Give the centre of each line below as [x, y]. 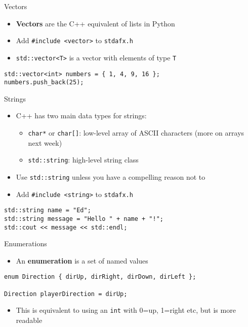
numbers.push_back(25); [44, 83]
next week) [45, 142]
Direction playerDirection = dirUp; [66, 294]
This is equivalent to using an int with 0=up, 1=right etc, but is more [126, 310]
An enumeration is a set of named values [82, 260]
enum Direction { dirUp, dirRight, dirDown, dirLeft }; [100, 277]
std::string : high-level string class [83, 160]
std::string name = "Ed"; [48, 210]
